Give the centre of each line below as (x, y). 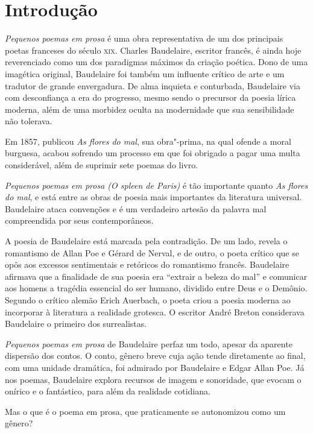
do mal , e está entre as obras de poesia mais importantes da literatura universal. (153, 197)
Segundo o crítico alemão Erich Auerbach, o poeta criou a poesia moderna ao (148, 300)
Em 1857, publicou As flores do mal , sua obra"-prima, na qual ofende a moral (148, 141)
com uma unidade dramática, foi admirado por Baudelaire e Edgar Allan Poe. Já (155, 367)
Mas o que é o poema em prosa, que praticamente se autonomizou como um (145, 411)
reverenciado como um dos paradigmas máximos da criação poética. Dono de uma (156, 62)
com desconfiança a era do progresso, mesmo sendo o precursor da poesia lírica (150, 97)
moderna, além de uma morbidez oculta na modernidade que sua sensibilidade (150, 109)
